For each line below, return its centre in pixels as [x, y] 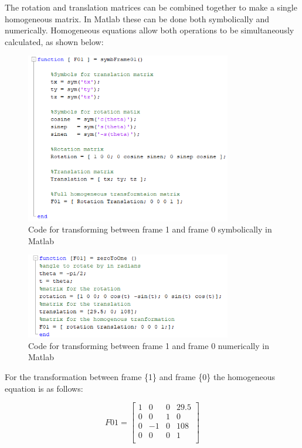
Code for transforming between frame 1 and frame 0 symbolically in [150, 229]
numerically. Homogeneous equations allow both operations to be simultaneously [150, 30]
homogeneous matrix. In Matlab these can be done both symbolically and [137, 18]
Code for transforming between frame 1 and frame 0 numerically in [149, 345]
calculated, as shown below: [54, 41]
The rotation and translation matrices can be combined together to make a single [151, 7]
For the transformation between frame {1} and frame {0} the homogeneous [140, 376]
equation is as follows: [44, 388]
